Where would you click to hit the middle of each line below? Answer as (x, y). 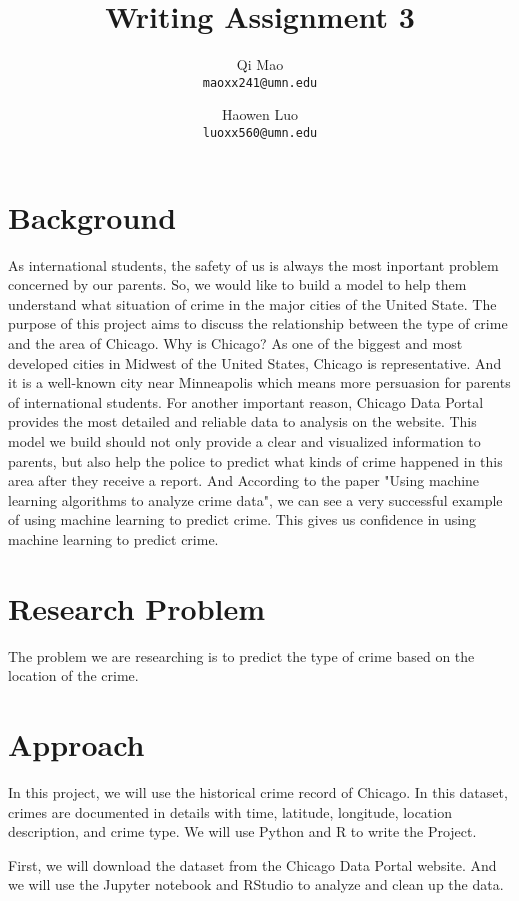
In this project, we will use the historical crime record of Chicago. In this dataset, (258, 791)
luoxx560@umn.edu (260, 132)
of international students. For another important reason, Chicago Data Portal (246, 401)
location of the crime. (73, 675)
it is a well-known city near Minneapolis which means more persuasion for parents (259, 382)
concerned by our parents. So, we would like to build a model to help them (237, 284)
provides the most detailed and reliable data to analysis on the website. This (242, 421)
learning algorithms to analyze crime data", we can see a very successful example (255, 499)
